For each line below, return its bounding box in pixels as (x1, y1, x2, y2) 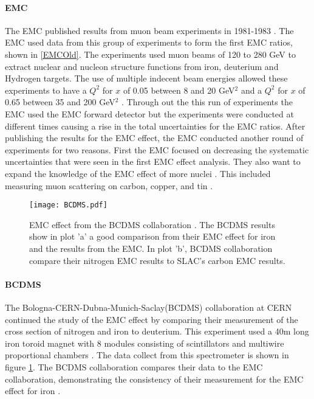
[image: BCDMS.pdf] (29, 201, 108, 210)
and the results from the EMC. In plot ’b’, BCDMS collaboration (29, 241, 273, 254)
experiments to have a (5, 83, 87, 96)
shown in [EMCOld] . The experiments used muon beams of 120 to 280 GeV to (5, 47, 296, 60)
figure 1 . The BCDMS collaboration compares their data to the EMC (5, 360, 263, 373)
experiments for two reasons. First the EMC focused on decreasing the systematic (5, 143, 309, 156)
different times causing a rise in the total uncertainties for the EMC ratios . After (5, 119, 305, 132)
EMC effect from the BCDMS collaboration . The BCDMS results (29, 218, 275, 231)
